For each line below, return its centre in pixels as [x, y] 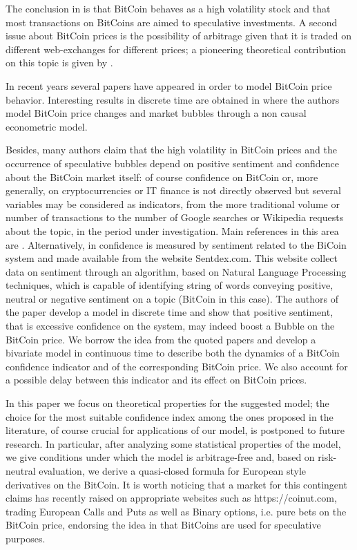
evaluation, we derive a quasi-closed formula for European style [173, 471]
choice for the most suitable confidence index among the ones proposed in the [170, 416]
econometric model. [47, 126]
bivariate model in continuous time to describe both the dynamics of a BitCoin [173, 353]
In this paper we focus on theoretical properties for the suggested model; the [167, 403]
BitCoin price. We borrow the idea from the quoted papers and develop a [161, 339]
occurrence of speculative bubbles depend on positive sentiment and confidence [172, 163]
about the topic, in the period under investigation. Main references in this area [172, 230]
